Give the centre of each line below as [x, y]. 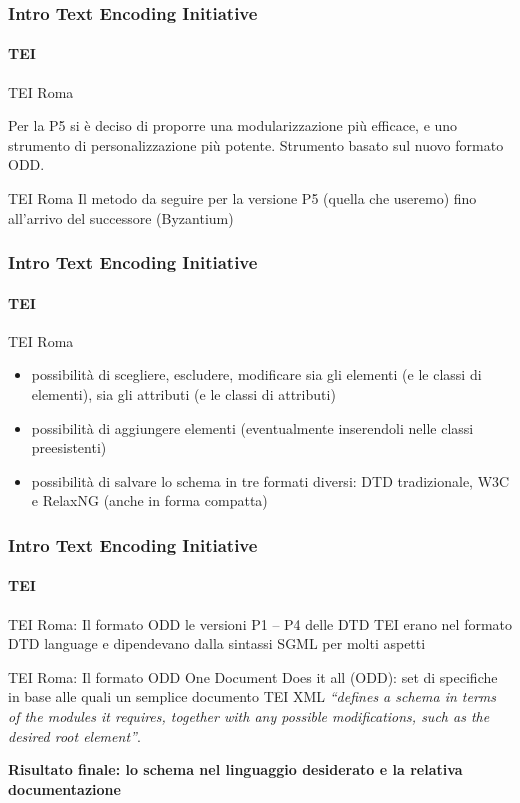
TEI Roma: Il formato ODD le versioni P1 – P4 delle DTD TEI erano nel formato [260, 623]
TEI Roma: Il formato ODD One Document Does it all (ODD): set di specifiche [253, 676]
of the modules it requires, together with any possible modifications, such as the [249, 716]
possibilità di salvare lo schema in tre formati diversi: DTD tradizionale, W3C [270, 480]
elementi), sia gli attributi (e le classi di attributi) [183, 394]
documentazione [64, 788]
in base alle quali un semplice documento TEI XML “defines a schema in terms [252, 696]
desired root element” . [74, 735]
